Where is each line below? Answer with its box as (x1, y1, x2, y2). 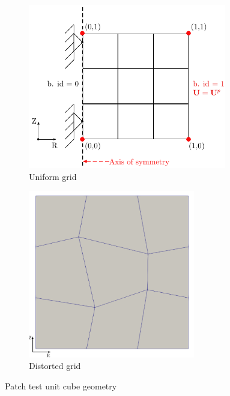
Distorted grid (29, 359, 81, 372)
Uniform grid (29, 170, 77, 182)
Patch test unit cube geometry (5, 379, 117, 392)
